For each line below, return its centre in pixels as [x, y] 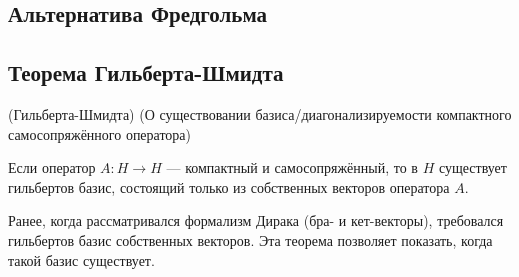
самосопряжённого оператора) [100, 133]
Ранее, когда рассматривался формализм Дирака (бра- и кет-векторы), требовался [256, 220]
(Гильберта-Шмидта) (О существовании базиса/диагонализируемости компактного [260, 113]
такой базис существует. [81, 259]
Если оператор [52, 167]
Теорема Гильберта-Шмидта [146, 72]
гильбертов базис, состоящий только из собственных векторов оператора [229, 186]
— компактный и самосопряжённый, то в [292, 167]
